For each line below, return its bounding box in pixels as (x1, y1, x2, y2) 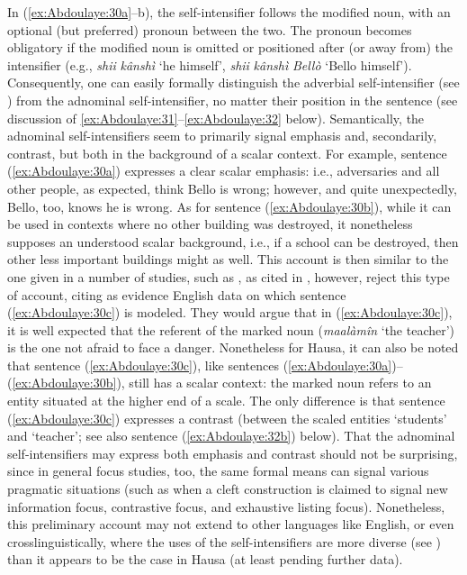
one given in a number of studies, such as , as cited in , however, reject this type (7, 267, 450, 286)
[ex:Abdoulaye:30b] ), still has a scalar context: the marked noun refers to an (12, 373, 432, 392)
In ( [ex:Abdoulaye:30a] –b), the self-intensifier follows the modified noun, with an (7, 3, 451, 21)
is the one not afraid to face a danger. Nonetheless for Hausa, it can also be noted (7, 338, 459, 357)
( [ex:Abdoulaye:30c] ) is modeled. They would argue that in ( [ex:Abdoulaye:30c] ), (7, 303, 453, 322)
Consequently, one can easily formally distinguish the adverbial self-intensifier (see (7, 73, 460, 92)
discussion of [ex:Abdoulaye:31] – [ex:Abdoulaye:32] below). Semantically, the (7, 108, 425, 127)
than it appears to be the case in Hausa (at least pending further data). (7, 550, 403, 569)
